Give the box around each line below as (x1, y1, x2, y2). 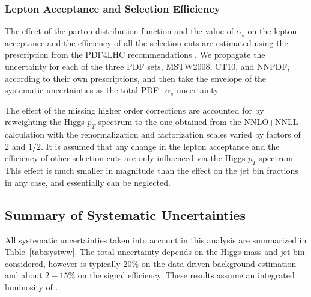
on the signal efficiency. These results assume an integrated (77, 269, 295, 281)
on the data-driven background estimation (141, 257, 297, 269)
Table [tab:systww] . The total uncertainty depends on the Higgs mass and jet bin (5, 245, 305, 258)
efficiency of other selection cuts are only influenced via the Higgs (5, 152, 246, 164)
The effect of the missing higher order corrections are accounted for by (5, 103, 264, 116)
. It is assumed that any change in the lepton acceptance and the (40, 139, 280, 152)
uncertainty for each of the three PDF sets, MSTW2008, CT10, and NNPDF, (5, 60, 290, 72)
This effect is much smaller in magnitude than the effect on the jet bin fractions (5, 164, 298, 177)
